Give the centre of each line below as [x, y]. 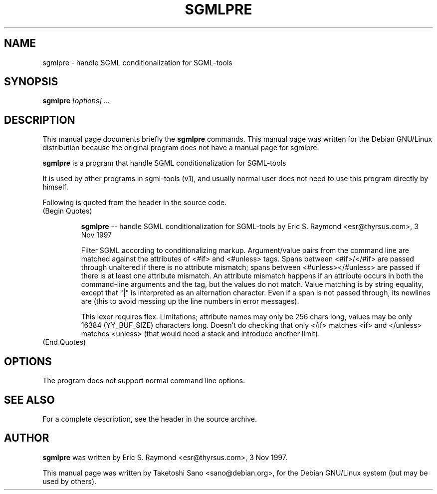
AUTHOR [27, 438]
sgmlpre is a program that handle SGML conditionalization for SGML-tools [164, 163]
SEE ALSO [29, 400]
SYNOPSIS [31, 82]
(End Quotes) [64, 342]
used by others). [70, 481]
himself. [55, 187]
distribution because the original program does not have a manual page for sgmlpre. [181, 148]
